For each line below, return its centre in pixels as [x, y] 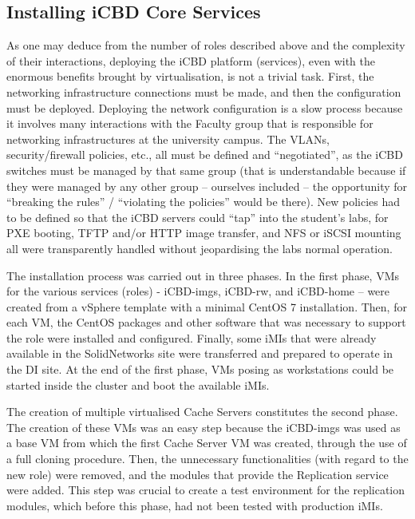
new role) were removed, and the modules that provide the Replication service [198, 474]
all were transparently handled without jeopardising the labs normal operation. [200, 248]
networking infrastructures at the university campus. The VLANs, [168, 139]
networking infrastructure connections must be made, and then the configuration [204, 91]
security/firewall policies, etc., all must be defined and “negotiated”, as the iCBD [205, 155]
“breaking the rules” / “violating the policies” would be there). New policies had [204, 202]
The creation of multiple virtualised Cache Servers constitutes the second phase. [202, 412]
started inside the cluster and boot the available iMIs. [138, 384]
